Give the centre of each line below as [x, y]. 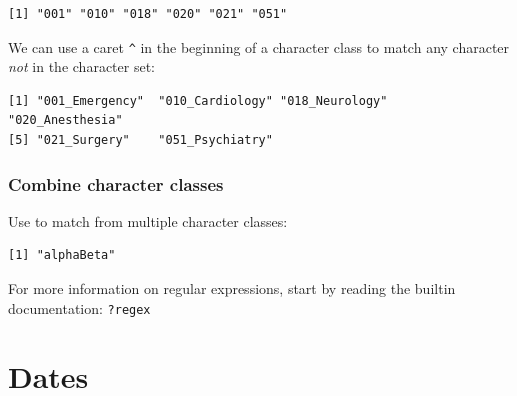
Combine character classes [116, 183]
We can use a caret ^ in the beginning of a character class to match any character [259, 46]
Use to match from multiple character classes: [148, 220]
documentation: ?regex [79, 307]
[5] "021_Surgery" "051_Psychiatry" [140, 140]
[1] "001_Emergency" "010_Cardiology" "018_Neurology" [198, 100]
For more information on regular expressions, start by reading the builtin [232, 288]
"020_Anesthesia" [65, 120]
